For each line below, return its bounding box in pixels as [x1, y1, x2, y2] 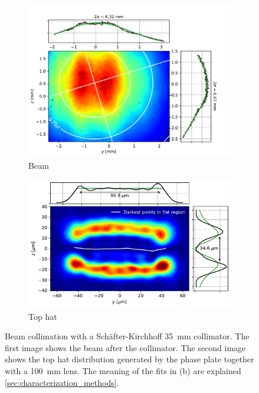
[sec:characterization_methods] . [5, 376, 119, 388]
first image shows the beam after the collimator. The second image [5, 341, 246, 353]
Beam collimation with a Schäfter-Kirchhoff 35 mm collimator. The [5, 330, 250, 342]
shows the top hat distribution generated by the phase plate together [5, 353, 254, 365]
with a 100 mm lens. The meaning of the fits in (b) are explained [5, 365, 241, 377]
